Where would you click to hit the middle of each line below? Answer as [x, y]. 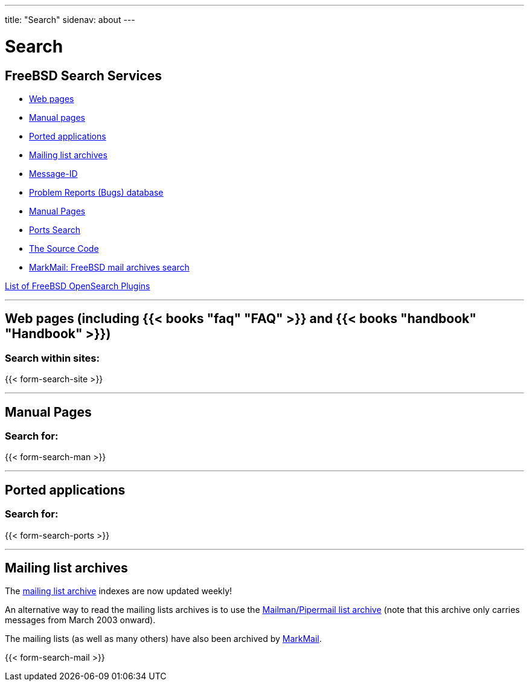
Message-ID [53, 173]
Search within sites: [52, 358]
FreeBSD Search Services [83, 75]
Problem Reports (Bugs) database [96, 192]
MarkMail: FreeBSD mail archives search [109, 267]
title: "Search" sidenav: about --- [70, 20]
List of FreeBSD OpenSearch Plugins [78, 286]
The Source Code [64, 248]
